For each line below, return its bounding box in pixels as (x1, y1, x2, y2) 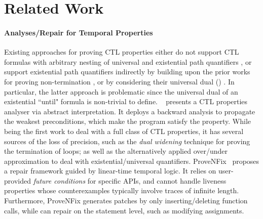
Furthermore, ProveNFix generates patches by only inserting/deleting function (4, 195, 248, 206)
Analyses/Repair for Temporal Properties (4, 27, 153, 37)
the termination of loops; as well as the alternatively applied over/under (4, 146, 228, 156)
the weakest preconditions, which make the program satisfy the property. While (4, 116, 251, 126)
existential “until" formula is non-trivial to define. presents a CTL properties (4, 96, 248, 107)
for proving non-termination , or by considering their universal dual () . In (4, 76, 235, 86)
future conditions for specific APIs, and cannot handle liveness (33, 175, 227, 186)
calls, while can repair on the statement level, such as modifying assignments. (4, 205, 244, 215)
